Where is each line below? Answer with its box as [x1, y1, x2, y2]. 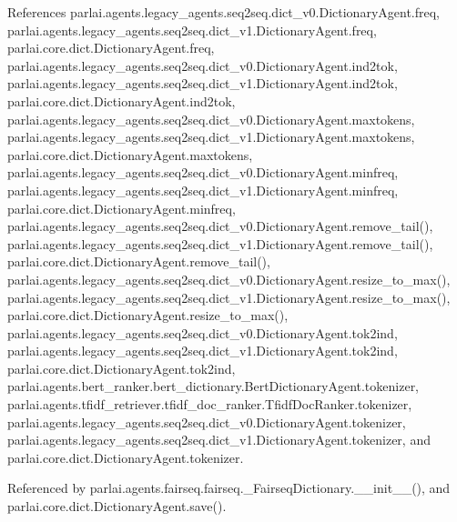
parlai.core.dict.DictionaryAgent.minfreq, [7, 198, 236, 217]
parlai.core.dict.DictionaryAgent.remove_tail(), [7, 252, 270, 271]
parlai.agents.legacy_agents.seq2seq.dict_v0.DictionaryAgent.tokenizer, [7, 412, 406, 431]
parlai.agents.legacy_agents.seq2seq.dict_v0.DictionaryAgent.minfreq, [7, 163, 399, 182]
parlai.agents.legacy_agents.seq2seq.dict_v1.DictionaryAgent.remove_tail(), [7, 234, 433, 253]
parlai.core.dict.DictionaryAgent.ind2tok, [7, 91, 236, 110]
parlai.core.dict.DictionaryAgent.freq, [7, 38, 215, 57]
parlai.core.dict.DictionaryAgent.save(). [7, 497, 227, 516]
